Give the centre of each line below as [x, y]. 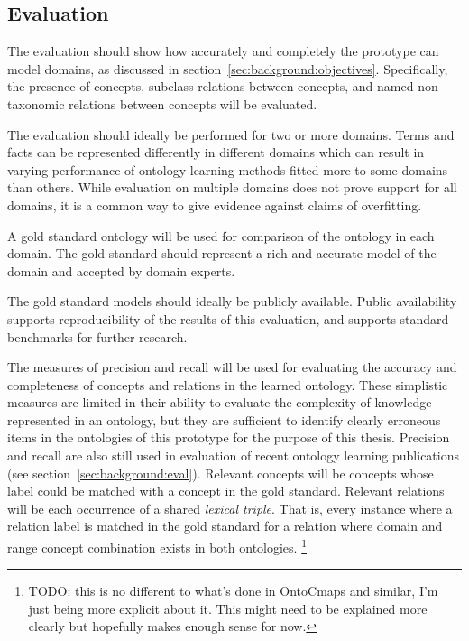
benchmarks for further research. [97, 336]
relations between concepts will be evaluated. [193, 103]
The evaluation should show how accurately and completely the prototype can [223, 51]
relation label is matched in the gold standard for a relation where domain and [225, 526]
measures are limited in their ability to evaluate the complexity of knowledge [220, 402]
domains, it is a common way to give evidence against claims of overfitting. [215, 204]
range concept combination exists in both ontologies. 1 [157, 546]
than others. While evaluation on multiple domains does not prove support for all [232, 187]
